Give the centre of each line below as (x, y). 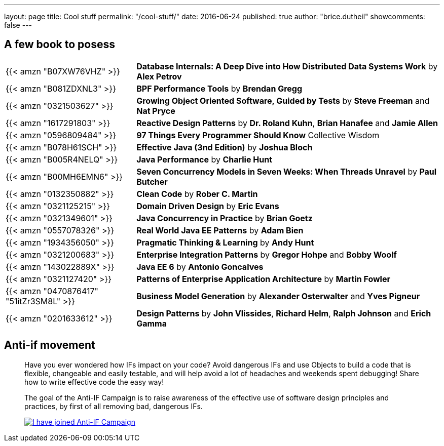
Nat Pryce (156, 111)
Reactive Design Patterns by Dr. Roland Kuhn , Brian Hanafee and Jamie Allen (287, 123)
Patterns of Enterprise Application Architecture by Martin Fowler (263, 279)
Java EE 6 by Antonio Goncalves (200, 267)
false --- (18, 25)
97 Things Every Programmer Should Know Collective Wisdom (258, 135)
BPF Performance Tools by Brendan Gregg (219, 88)
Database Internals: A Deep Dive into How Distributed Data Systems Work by (287, 66)
